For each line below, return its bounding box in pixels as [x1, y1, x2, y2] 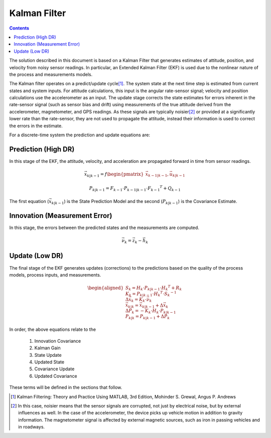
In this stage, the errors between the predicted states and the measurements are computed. [9, 225, 199, 231]
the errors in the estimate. [9, 123, 63, 129]
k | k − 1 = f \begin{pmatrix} [87, 171, 144, 178]
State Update [34, 352, 62, 358]
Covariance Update [34, 366, 75, 372]
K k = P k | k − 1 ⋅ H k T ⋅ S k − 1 [125, 290, 177, 298]
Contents [9, 25, 30, 31]
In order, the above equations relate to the [9, 326, 96, 333]
